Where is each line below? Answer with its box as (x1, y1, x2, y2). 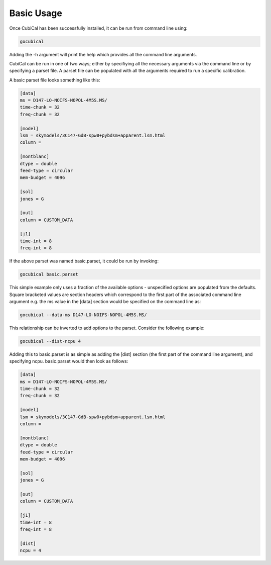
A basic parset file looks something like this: (9, 77, 100, 83)
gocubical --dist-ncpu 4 (20, 338, 81, 344)
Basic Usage (9, 8, 62, 19)
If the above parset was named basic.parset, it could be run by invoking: (9, 258, 159, 264)
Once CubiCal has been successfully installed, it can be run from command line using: (9, 25, 188, 31)
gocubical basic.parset (20, 271, 79, 277)
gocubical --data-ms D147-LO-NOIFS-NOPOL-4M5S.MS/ (20, 312, 148, 318)
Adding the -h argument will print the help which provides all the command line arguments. (9, 51, 197, 57)
